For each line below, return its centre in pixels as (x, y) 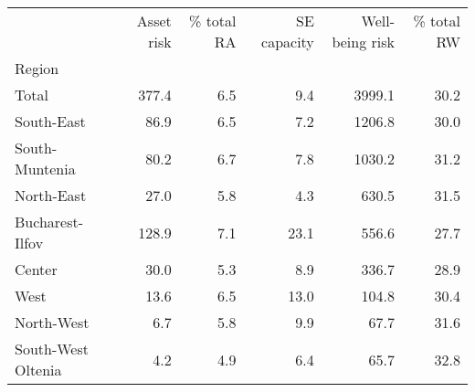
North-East (51, 195)
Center (36, 269)
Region (37, 68)
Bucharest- (49, 222)
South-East (50, 121)
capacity (288, 42)
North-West (52, 322)
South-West (52, 349)
